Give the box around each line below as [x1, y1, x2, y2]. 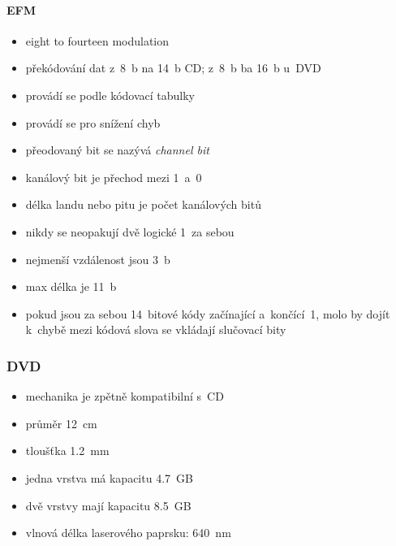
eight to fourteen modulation [25, 32, 170, 49]
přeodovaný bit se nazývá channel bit [25, 141, 209, 158]
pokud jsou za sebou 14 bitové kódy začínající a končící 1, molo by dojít [25, 305, 390, 322]
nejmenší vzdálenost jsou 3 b [25, 250, 170, 267]
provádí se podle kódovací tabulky [25, 86, 195, 103]
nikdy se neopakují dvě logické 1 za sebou [25, 223, 235, 240]
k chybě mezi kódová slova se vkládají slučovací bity [25, 321, 286, 338]
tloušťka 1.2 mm [25, 442, 110, 459]
